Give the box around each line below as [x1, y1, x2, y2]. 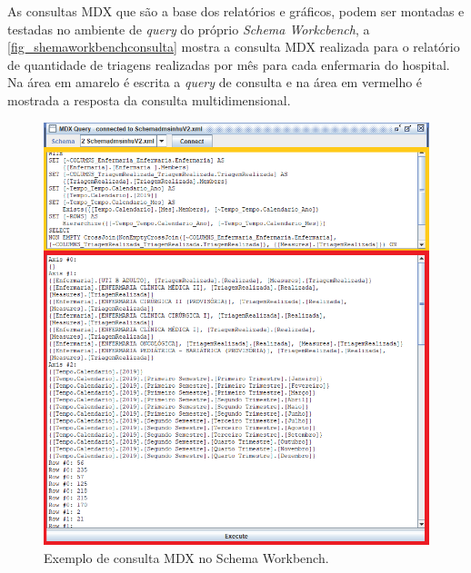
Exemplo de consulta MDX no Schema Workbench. [44, 548, 329, 567]
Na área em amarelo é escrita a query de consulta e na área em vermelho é [7, 73, 423, 92]
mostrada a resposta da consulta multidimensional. [7, 90, 291, 109]
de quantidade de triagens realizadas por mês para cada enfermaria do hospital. [7, 54, 450, 74]
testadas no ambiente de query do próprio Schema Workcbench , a [7, 19, 370, 38]
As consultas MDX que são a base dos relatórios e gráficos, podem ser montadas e [7, 2, 465, 20]
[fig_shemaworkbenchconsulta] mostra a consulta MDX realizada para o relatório [7, 37, 460, 56]
